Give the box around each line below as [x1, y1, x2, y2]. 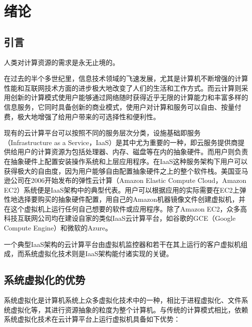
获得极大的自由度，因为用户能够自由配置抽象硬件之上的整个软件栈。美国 [4, 165, 235, 176]
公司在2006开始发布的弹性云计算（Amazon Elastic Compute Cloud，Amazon [10, 175, 247, 185]
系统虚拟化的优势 [4, 272, 85, 287]
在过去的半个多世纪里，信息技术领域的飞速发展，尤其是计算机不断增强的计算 [4, 73, 248, 83]
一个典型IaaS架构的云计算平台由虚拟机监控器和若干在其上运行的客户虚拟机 [4, 239, 241, 249]
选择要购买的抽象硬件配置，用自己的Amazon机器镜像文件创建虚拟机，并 [17, 194, 246, 204]
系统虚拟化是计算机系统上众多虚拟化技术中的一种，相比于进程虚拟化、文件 [4, 295, 241, 305]
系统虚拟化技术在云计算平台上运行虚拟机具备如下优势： [4, 314, 180, 324]
